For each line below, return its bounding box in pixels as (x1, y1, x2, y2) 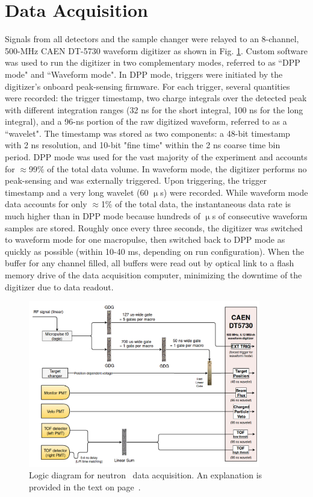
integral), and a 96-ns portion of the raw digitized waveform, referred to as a (5, 115, 287, 128)
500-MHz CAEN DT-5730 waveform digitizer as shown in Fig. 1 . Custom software (5, 44, 308, 57)
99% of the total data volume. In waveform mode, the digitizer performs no (29, 162, 307, 175)
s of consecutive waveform (212, 210, 308, 222)
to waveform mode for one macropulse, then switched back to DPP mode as (5, 233, 285, 246)
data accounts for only (5, 198, 87, 210)
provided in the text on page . (29, 481, 141, 493)
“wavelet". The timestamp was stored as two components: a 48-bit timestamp (5, 127, 290, 139)
